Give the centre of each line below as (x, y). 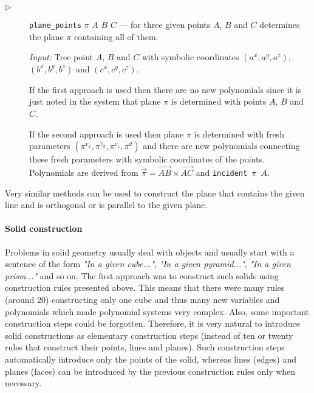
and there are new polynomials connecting (221, 146)
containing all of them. (116, 36)
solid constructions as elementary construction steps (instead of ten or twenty (149, 335)
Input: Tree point (61, 57)
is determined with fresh (239, 134)
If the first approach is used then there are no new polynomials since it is (166, 89)
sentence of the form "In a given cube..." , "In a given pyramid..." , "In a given (148, 264)
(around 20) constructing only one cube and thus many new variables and (142, 300)
